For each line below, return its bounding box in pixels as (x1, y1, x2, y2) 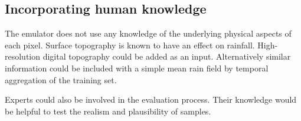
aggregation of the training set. (5, 73, 117, 86)
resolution (5, 50, 41, 63)
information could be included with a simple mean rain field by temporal (5, 61, 269, 74)
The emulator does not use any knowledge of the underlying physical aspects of (5, 27, 292, 40)
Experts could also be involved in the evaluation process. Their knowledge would (5, 93, 297, 106)
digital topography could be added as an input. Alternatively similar (42, 50, 291, 63)
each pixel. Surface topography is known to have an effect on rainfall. (5, 38, 255, 51)
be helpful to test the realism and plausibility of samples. (5, 104, 211, 117)
